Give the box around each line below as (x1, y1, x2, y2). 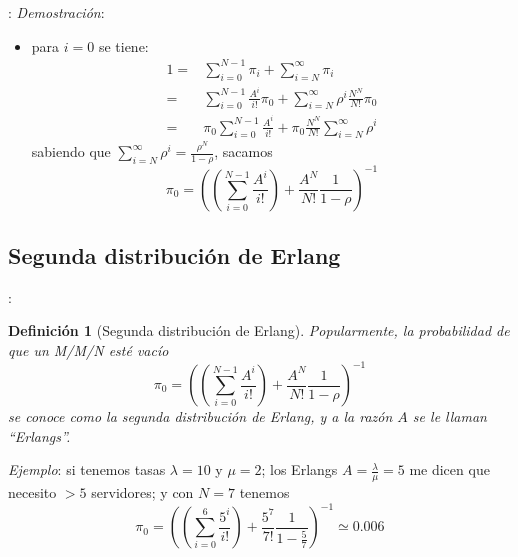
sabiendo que (31, 141, 111, 162)
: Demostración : (8, 2, 105, 22)
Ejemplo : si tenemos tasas (8, 459, 166, 480)
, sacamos (214, 141, 273, 162)
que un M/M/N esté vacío (8, 339, 169, 360)
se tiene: (98, 35, 149, 56)
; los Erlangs (261, 459, 338, 480)
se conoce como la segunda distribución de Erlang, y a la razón (8, 406, 393, 426)
